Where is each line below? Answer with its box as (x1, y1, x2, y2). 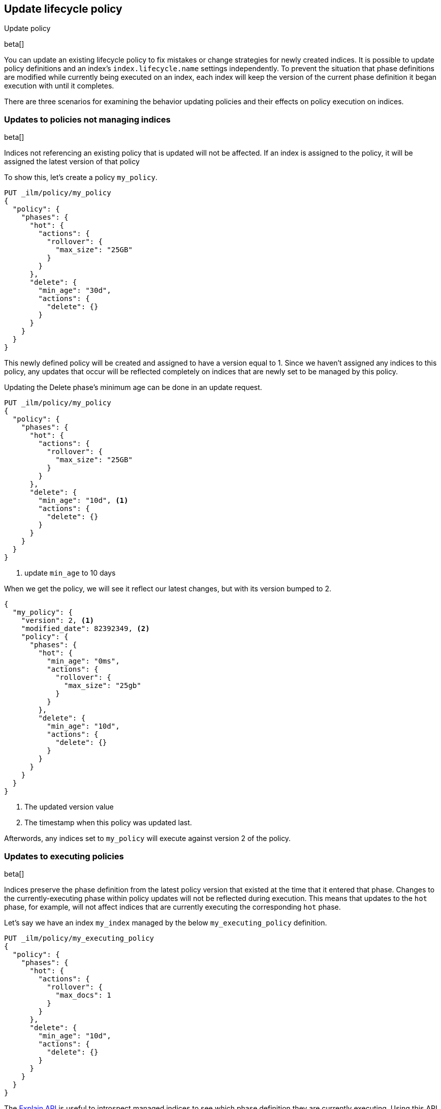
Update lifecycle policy (4, 3, 122, 15)
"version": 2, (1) (21, 616, 94, 625)
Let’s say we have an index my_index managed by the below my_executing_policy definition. (4, 918, 327, 927)
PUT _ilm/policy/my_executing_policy (4, 934, 154, 942)
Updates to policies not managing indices (4, 114, 171, 125)
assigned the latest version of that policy (4, 157, 140, 166)
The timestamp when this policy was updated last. (24, 818, 192, 827)
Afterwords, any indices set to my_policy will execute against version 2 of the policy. (4, 834, 291, 843)
